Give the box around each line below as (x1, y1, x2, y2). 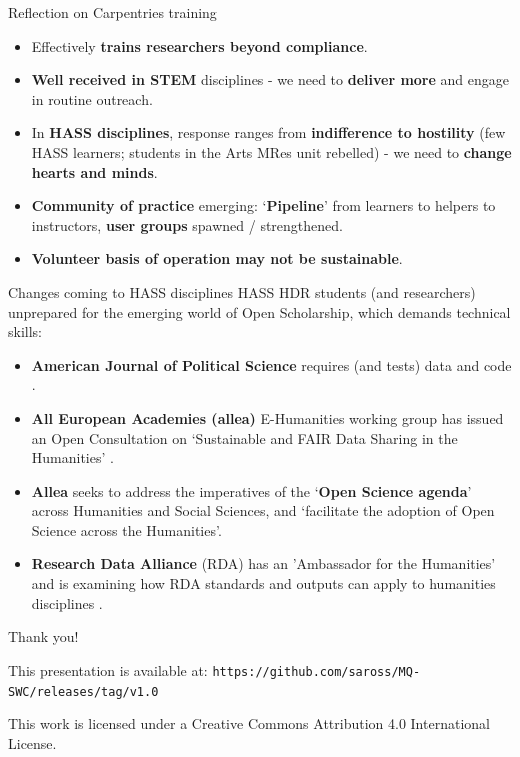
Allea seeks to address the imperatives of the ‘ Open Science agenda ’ (31, 480, 472, 501)
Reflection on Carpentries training (8, 2, 217, 22)
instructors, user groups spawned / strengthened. (31, 214, 343, 235)
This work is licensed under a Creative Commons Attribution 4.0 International (8, 713, 490, 734)
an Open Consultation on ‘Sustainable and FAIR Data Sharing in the (31, 427, 458, 448)
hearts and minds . (31, 161, 158, 182)
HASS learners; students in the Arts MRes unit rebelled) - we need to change (31, 141, 512, 162)
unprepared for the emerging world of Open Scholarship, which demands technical (8, 301, 511, 322)
